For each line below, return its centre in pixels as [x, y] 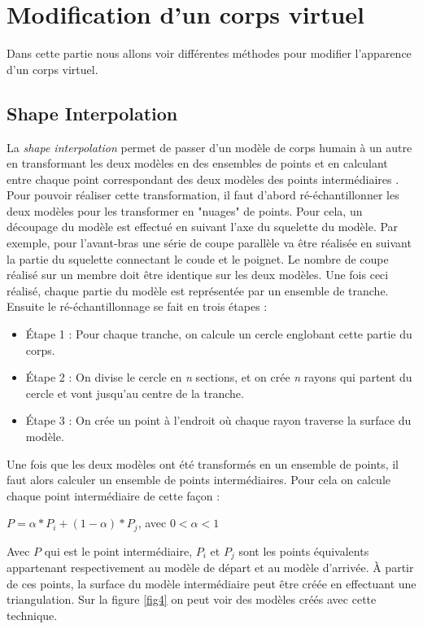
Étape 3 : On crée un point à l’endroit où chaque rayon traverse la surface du [218, 420]
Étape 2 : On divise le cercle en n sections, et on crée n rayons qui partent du [219, 377]
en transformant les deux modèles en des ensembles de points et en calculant [197, 163]
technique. [32, 616]
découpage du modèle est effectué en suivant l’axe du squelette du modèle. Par [203, 227]
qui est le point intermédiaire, [118, 550]
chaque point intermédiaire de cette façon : [113, 495]
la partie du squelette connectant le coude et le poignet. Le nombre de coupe [198, 258]
